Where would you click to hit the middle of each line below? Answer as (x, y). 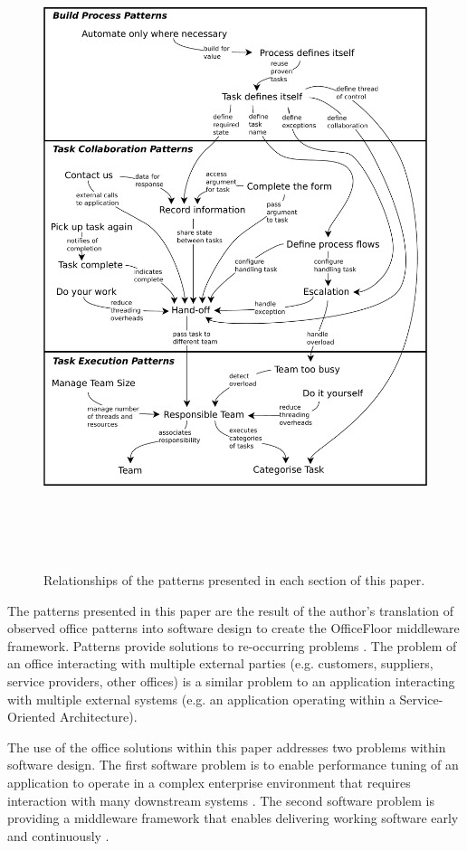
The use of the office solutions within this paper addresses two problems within (227, 747)
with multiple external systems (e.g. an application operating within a (201, 699)
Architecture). (98, 717)
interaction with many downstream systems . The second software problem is (221, 800)
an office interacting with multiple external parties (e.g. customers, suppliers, (220, 663)
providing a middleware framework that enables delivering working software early (233, 818)
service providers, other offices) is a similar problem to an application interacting (231, 681)
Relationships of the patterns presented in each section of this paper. (234, 579)
